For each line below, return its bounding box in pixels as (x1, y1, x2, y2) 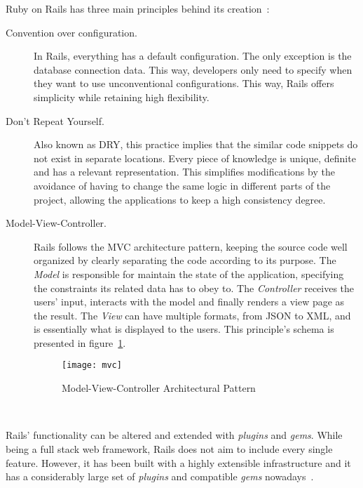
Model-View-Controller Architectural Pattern (62, 381, 256, 395)
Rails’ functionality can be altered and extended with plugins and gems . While (6, 428, 343, 442)
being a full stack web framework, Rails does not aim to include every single (6, 441, 333, 456)
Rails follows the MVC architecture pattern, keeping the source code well (34, 239, 348, 253)
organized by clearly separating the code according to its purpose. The (34, 253, 336, 268)
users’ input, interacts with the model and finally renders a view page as (34, 294, 345, 309)
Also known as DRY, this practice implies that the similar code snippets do (34, 137, 358, 152)
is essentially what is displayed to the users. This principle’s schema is (34, 322, 334, 336)
